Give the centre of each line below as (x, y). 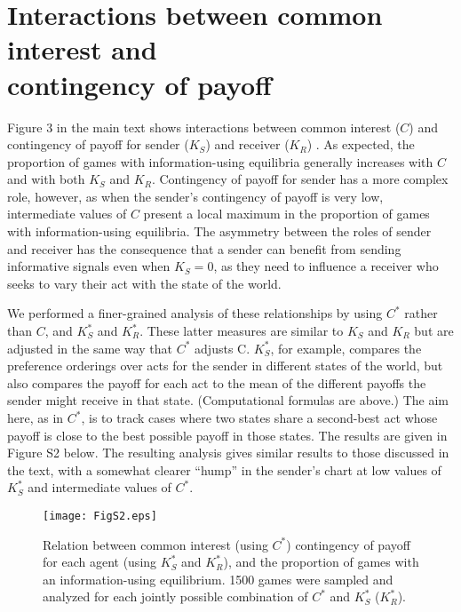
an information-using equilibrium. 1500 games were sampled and (218, 579)
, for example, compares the (346, 348)
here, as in (36, 417)
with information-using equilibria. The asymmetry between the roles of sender (219, 231)
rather (421, 313)
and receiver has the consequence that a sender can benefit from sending (204, 248)
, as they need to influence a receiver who (326, 266)
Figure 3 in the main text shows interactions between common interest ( (204, 127)
